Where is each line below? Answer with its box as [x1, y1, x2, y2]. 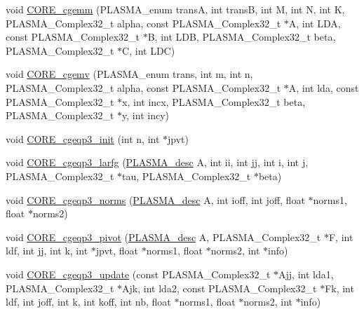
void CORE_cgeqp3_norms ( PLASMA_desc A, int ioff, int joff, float [6, 192, 305, 207]
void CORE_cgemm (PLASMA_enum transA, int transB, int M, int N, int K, [6, 2, 345, 16]
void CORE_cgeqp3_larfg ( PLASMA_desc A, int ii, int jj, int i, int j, [6, 155, 309, 170]
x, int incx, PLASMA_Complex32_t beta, [122, 94, 306, 109]
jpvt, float [95, 243, 139, 258]
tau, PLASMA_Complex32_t [122, 168, 251, 183]
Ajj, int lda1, [278, 266, 334, 281]
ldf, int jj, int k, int [6, 243, 88, 258]
